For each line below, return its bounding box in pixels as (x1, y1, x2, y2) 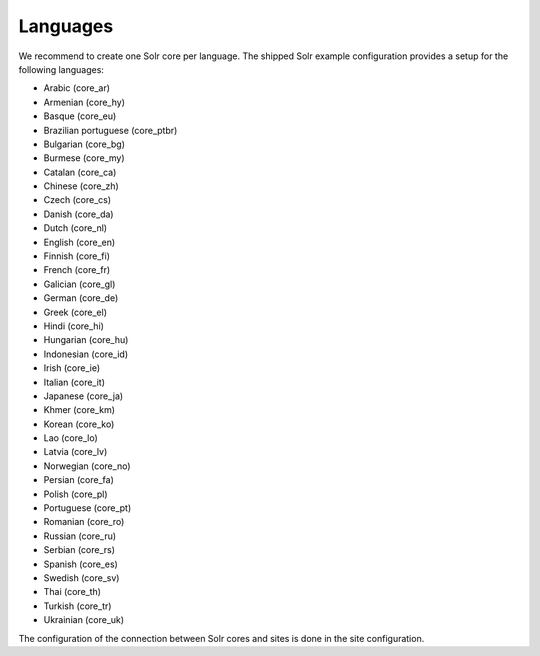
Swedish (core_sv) (43, 572, 120, 584)
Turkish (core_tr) (43, 600, 112, 612)
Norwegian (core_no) (43, 460, 131, 472)
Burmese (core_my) (43, 152, 125, 164)
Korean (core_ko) (43, 418, 115, 430)
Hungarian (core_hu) (43, 334, 129, 346)
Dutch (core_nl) (43, 222, 108, 234)
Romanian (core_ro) (43, 516, 125, 528)
